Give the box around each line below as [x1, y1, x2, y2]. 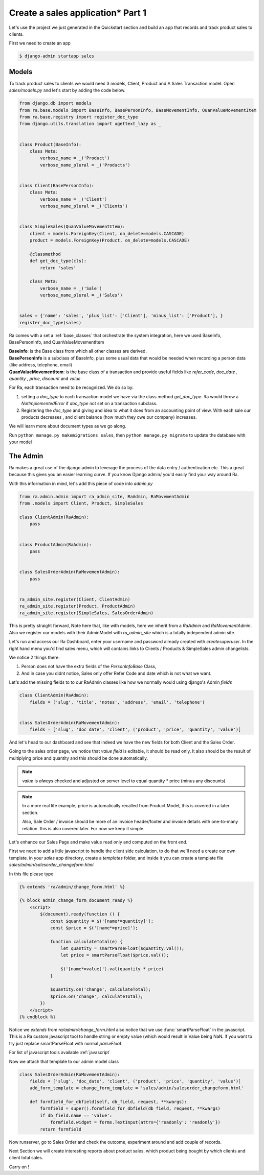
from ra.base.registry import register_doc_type [19, 114, 138, 120]
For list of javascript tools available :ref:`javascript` [9, 1050, 111, 1055]
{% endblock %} [19, 1014, 56, 1020]
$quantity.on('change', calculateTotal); [50, 987, 151, 992]
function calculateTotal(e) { [50, 938, 123, 944]
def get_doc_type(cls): [29, 258, 87, 264]
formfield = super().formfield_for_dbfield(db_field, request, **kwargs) [40, 1106, 221, 1111]
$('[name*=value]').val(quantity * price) [60, 966, 164, 972]
